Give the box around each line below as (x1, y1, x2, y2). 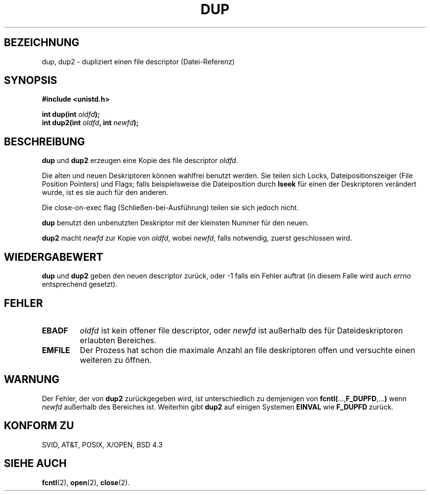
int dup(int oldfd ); (42, 110, 100, 119)
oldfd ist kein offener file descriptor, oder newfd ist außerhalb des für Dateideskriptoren (80, 325, 403, 335)
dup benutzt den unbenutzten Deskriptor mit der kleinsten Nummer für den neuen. (42, 219, 309, 227)
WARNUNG (4, 373, 59, 386)
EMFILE (42, 345, 70, 355)
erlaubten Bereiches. (80, 335, 157, 345)
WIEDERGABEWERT (4, 250, 103, 263)
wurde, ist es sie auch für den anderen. (42, 188, 168, 197)
